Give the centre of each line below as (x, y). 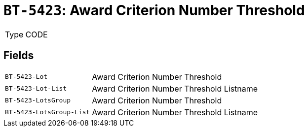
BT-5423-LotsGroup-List (48, 112)
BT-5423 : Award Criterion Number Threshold (154, 10)
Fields (19, 56)
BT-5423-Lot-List (36, 89)
